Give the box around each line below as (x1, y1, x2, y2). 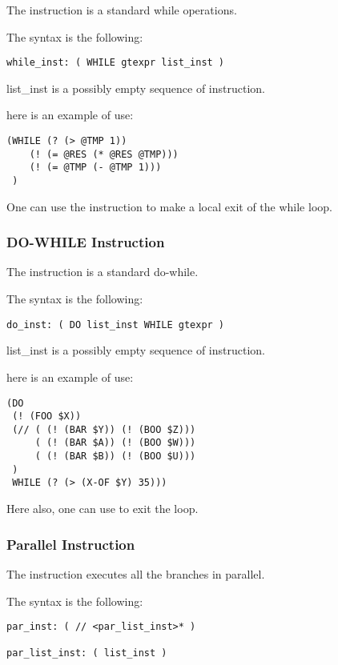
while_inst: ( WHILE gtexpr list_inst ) (6, 57, 225, 69)
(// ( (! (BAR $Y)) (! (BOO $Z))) (12, 423, 196, 435)
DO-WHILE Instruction (6, 232, 165, 252)
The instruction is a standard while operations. (6, 2, 237, 18)
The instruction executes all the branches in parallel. (6, 565, 265, 582)
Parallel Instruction (6, 534, 135, 554)
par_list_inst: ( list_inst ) (6, 647, 167, 659)
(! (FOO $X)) (12, 411, 82, 423)
